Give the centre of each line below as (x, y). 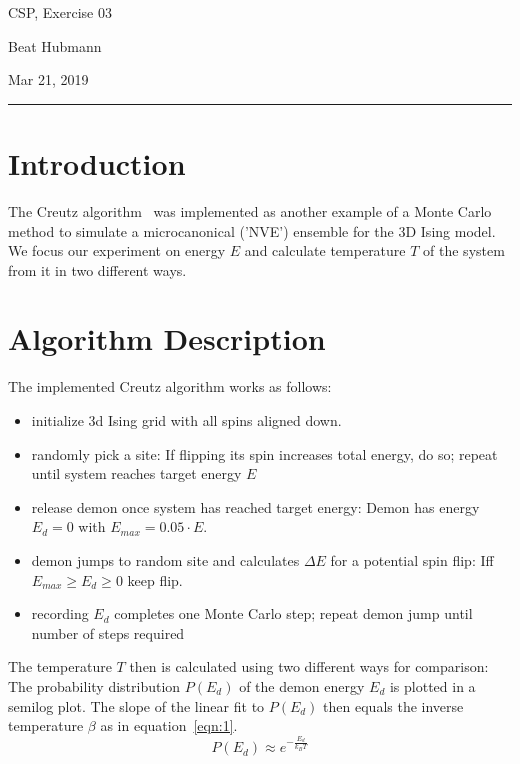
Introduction (97, 162)
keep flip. (155, 579)
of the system (464, 250)
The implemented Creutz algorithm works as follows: (170, 386)
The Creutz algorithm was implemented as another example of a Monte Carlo (250, 210)
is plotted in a (432, 685)
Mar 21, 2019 (48, 79)
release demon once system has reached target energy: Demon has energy (255, 506)
